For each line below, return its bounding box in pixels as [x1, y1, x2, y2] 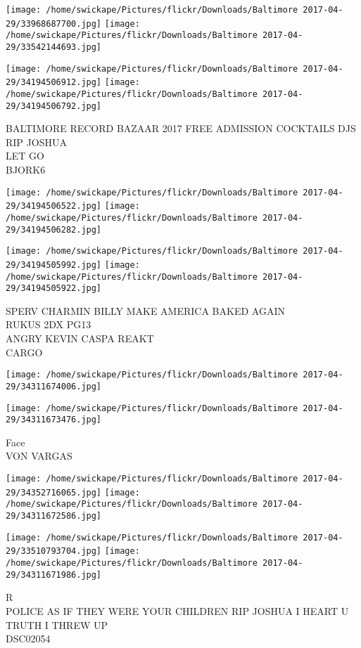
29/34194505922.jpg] [6, 283, 102, 294]
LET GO [6, 148, 44, 163]
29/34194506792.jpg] [6, 101, 102, 111]
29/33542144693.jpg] [6, 41, 102, 52]
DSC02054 [6, 631, 51, 646]
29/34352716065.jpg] [6, 487, 102, 498]
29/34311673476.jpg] [6, 415, 102, 425]
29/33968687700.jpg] [6, 18, 102, 29]
